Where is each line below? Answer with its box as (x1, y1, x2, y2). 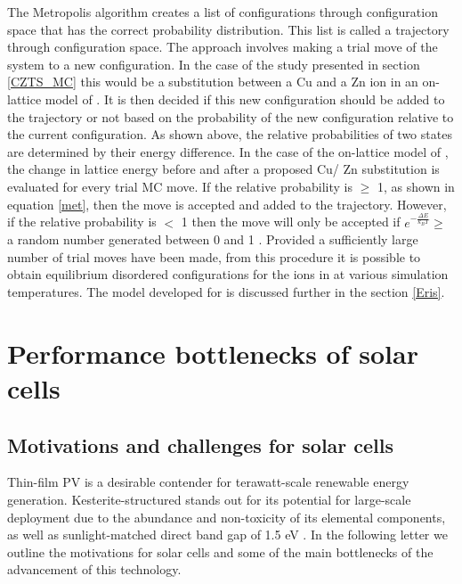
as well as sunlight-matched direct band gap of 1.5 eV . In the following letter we (7, 525, 448, 544)
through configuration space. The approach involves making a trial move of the (7, 37, 438, 56)
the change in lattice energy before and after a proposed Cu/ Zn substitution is (7, 160, 440, 178)
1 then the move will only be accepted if (181, 212, 401, 231)
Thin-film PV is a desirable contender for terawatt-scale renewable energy (7, 473, 409, 491)
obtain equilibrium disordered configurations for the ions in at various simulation (7, 265, 449, 284)
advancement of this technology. (7, 560, 182, 579)
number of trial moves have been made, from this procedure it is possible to (7, 247, 421, 266)
